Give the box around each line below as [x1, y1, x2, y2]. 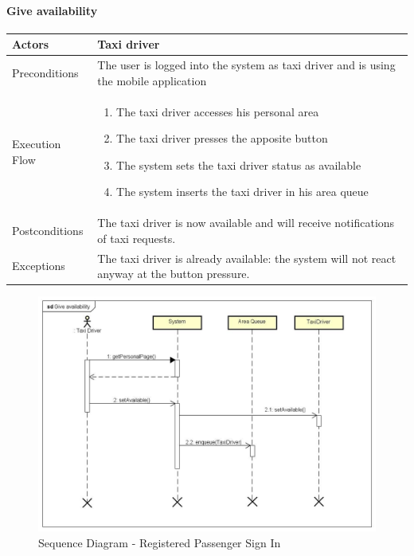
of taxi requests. [97, 229, 176, 246]
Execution [12, 135, 61, 152]
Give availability [6, 2, 98, 18]
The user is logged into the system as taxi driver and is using [97, 57, 396, 73]
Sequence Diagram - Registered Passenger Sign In [38, 534, 281, 550]
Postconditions [12, 222, 84, 238]
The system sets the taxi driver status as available [116, 156, 361, 173]
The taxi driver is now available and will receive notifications [97, 214, 395, 231]
